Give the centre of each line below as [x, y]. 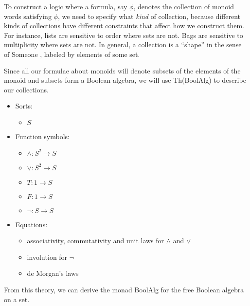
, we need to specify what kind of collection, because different [149, 16]
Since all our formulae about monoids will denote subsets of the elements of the [122, 70]
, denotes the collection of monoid [184, 6]
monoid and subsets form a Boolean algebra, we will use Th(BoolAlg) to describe [125, 80]
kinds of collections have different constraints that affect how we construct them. [124, 26]
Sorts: [24, 106]
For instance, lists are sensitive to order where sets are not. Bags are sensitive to [124, 35]
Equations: [31, 224]
